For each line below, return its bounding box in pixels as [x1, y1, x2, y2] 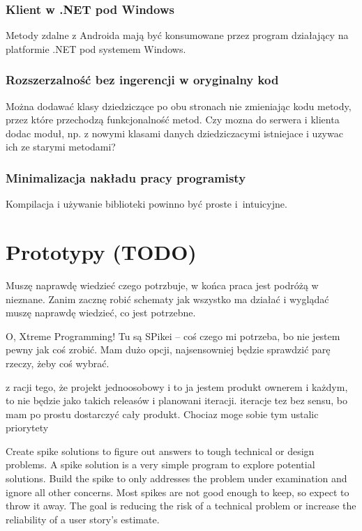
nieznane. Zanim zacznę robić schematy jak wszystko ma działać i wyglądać [6, 291, 329, 306]
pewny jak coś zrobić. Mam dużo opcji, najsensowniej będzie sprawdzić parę [6, 342, 331, 357]
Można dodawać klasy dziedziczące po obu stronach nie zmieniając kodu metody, [6, 98, 352, 113]
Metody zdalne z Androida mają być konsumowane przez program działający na [6, 28, 349, 43]
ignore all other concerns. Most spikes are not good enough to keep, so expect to [6, 484, 349, 499]
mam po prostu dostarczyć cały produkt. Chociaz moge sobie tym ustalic [6, 406, 319, 421]
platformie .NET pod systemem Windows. [6, 41, 186, 56]
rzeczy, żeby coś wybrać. [6, 355, 110, 370]
